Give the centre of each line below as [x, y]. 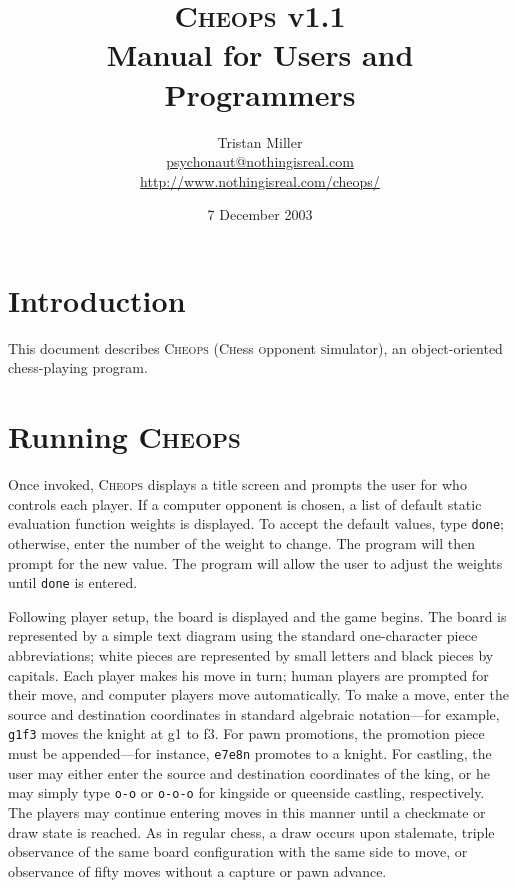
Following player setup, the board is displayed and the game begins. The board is [257, 615]
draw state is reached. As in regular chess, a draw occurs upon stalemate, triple [251, 831]
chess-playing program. [78, 367]
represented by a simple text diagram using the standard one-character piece [243, 635]
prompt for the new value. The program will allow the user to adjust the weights [255, 562]
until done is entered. [73, 582]
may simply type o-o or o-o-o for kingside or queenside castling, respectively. [246, 792]
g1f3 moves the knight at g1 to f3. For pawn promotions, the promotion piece [246, 733]
